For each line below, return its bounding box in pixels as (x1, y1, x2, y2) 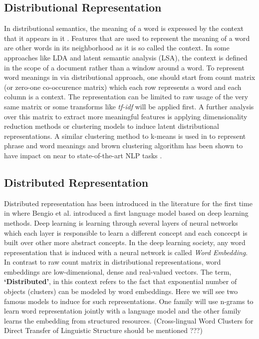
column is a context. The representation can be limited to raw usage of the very (4, 91, 249, 102)
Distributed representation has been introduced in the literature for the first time (4, 198, 253, 208)
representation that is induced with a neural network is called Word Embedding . (4, 247, 248, 257)
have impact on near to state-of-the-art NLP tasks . (4, 150, 162, 160)
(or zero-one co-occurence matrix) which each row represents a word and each (4, 81, 242, 92)
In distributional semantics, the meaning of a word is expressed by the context (4, 23, 244, 33)
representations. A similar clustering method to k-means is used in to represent (4, 130, 246, 141)
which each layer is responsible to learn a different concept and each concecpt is (4, 227, 248, 238)
